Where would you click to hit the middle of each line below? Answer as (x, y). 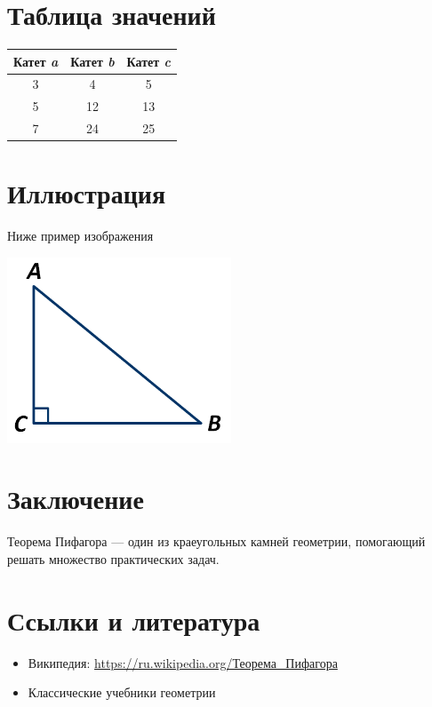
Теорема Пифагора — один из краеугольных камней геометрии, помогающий (216, 541)
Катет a (36, 61)
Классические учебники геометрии (122, 692)
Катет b (92, 61)
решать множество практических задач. (113, 558)
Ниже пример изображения (80, 236)
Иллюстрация (87, 193)
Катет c (148, 61)
